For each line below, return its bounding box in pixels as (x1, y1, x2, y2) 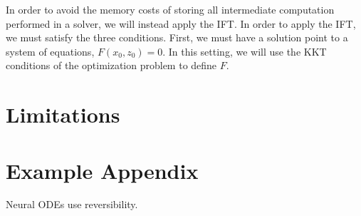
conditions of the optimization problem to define (6, 58, 217, 73)
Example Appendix (6, 155, 199, 185)
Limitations (6, 100, 120, 129)
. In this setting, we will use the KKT (162, 43, 327, 58)
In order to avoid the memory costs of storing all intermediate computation (6, 2, 335, 16)
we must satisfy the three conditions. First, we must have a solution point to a (6, 30, 348, 45)
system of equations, (6, 43, 95, 58)
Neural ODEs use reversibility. (6, 197, 138, 212)
